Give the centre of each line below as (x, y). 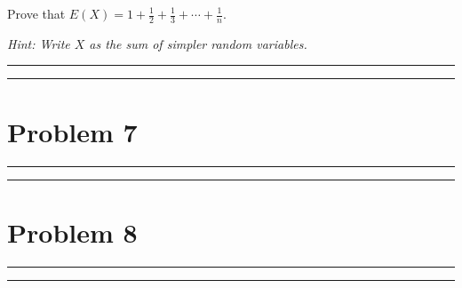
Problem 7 (72, 131)
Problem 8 (72, 232)
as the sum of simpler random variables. (198, 43)
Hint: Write (39, 43)
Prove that (36, 13)
